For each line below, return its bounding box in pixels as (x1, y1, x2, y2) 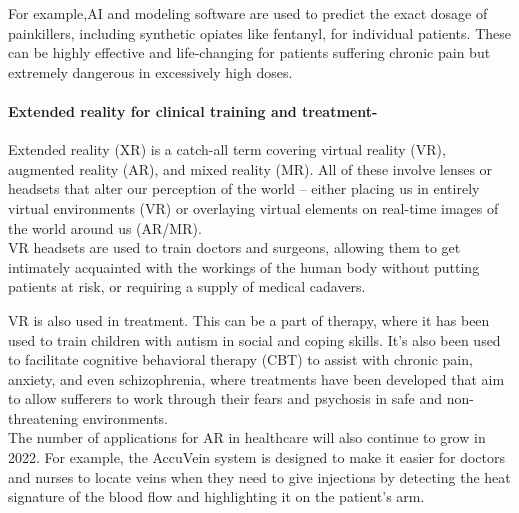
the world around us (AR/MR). (8, 217, 202, 238)
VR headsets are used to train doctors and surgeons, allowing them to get (8, 237, 461, 258)
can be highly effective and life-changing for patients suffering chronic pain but (8, 42, 491, 63)
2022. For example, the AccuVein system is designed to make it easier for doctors (8, 447, 505, 468)
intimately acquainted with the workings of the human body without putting (8, 256, 480, 277)
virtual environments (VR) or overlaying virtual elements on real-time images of (8, 197, 499, 218)
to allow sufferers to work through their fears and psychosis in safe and (8, 388, 442, 409)
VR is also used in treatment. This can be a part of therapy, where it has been (8, 309, 490, 330)
